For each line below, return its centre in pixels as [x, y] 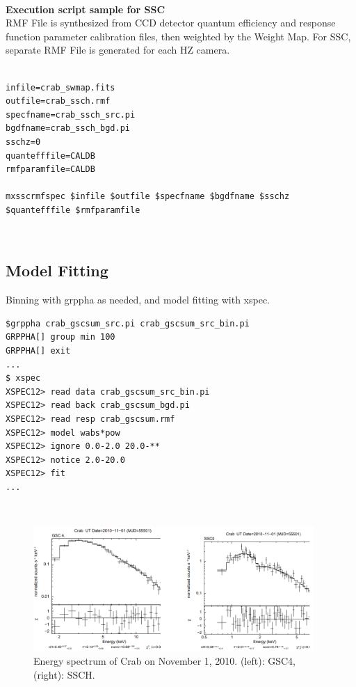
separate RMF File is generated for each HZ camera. [118, 50]
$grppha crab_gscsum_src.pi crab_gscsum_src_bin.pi [128, 323]
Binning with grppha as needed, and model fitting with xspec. [138, 300]
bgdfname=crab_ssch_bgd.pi [68, 128]
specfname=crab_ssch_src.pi [71, 114]
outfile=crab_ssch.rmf [58, 101]
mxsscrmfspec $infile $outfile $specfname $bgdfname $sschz [148, 197]
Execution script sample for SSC [86, 9]
